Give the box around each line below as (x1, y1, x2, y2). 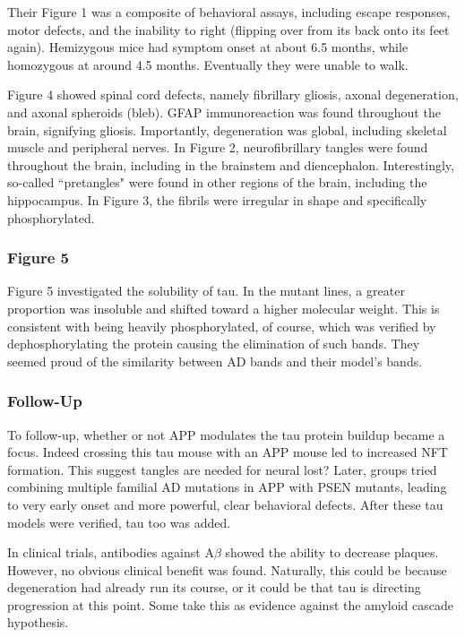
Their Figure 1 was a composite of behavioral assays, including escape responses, (7, 3, 451, 21)
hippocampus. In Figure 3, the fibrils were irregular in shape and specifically (7, 190, 427, 209)
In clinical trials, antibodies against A (7, 543, 214, 562)
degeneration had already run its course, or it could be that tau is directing (7, 578, 421, 597)
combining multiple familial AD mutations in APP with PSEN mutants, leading (7, 478, 447, 496)
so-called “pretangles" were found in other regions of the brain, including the (7, 173, 427, 192)
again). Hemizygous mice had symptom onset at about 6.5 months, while (7, 38, 409, 56)
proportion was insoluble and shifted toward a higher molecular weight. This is (7, 298, 440, 317)
